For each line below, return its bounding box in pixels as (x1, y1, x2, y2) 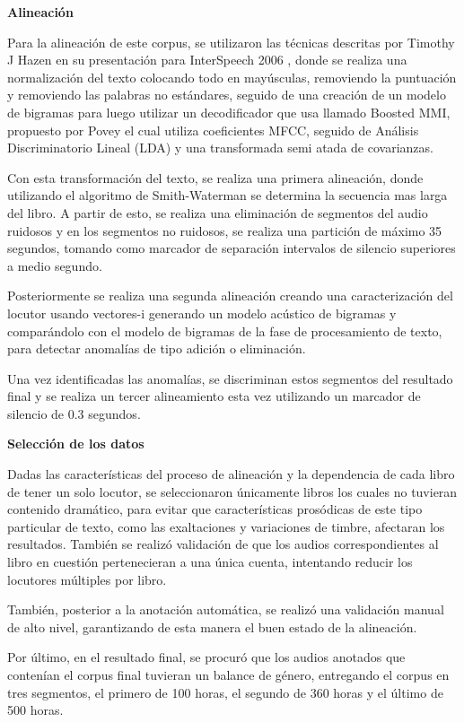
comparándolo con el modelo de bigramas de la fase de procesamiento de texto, (7, 321, 442, 340)
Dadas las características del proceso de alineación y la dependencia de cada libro (7, 465, 455, 483)
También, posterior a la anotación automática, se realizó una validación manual (7, 600, 444, 619)
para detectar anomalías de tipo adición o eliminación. (7, 339, 306, 358)
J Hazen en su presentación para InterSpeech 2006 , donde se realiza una (7, 50, 407, 69)
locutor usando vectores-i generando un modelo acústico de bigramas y (7, 303, 397, 322)
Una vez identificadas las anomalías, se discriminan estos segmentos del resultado (7, 369, 453, 387)
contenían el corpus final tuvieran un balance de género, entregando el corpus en (7, 665, 450, 683)
